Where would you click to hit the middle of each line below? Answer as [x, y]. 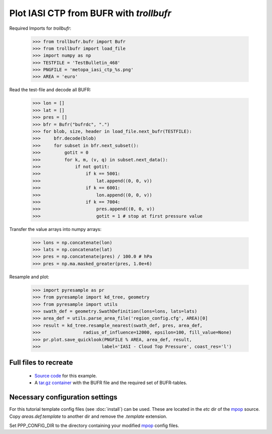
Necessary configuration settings [63, 397]
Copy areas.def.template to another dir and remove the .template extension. [88, 416]
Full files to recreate [41, 363]
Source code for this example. [66, 376]
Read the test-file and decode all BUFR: [50, 90]
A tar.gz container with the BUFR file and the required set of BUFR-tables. [111, 383]
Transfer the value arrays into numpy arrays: [55, 229]
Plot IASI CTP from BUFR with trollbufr [90, 13]
